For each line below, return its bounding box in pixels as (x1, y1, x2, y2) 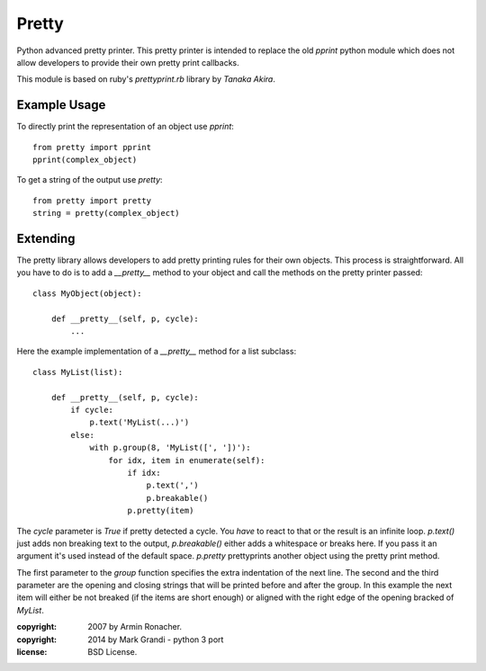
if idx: (127, 468, 161, 478)
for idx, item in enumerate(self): (108, 455, 265, 465)
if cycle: (70, 405, 114, 415)
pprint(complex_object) (32, 155, 138, 166)
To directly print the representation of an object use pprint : (16, 121, 234, 132)
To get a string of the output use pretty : (16, 174, 163, 185)
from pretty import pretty (32, 195, 152, 206)
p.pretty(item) (127, 505, 194, 516)
